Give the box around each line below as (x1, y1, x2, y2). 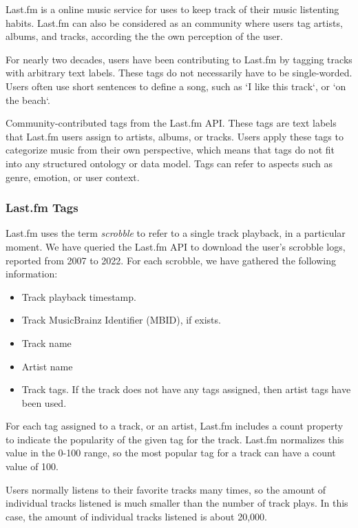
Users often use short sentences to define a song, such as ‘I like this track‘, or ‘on (6, 78, 346, 93)
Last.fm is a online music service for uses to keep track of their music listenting (6, 2, 339, 16)
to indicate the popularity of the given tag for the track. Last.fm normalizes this (6, 432, 344, 446)
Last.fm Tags (6, 199, 78, 216)
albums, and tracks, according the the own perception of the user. (6, 29, 283, 43)
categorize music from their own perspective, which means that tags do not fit (6, 142, 335, 157)
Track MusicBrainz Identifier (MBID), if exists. (21, 313, 221, 327)
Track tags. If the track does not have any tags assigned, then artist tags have (21, 382, 351, 397)
